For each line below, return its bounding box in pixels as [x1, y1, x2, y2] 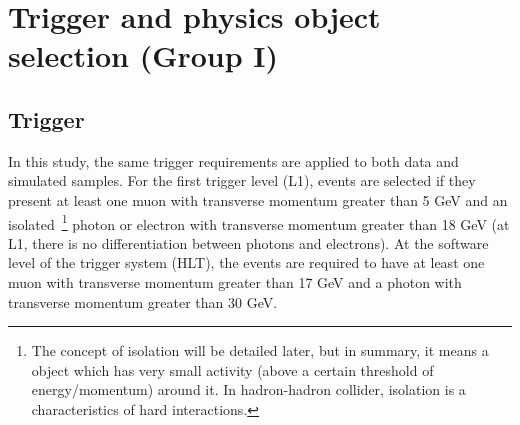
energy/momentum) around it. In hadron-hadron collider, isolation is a [31, 379, 466, 400]
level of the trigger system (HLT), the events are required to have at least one [8, 252, 485, 273]
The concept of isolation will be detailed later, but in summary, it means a [31, 340, 489, 361]
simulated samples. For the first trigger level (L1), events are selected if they [8, 170, 476, 191]
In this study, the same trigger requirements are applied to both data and [8, 150, 459, 171]
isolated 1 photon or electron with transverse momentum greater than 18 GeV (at [8, 210, 510, 234]
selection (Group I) [8, 35, 279, 76]
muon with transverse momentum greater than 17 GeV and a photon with [8, 271, 462, 292]
